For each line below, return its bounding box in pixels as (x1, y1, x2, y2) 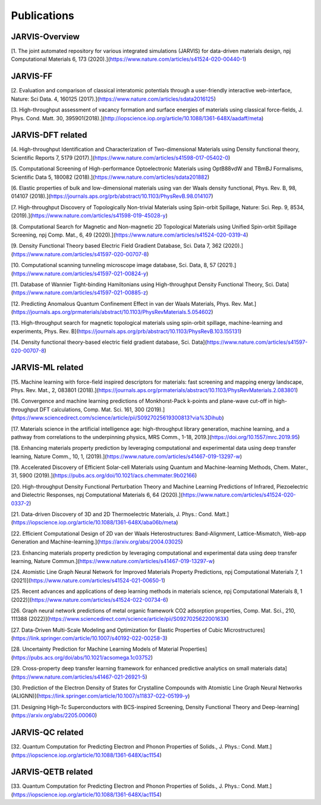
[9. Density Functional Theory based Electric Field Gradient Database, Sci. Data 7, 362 (11, 242, 222, 250)
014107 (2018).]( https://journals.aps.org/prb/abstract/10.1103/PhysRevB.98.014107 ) (11, 192, 213, 200)
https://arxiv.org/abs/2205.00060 (12, 712, 95, 719)
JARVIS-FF (11, 72, 53, 82)
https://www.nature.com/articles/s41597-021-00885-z (12, 289, 147, 296)
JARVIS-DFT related (11, 130, 87, 140)
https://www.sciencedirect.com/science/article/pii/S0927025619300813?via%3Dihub (12, 414, 222, 421)
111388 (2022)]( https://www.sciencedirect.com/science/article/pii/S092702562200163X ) (11, 616, 229, 623)
